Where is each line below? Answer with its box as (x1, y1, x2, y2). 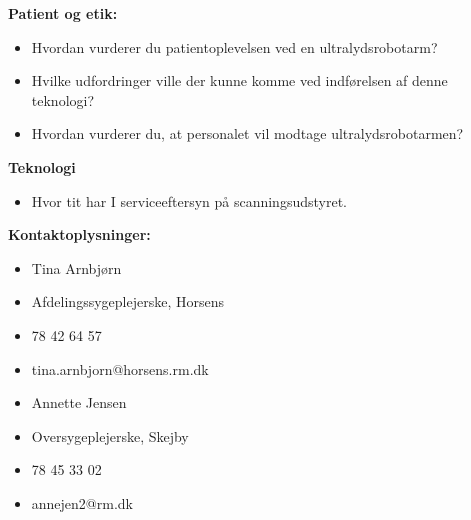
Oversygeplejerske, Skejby (31, 425, 189, 446)
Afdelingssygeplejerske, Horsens (31, 291, 224, 312)
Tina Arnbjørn (31, 257, 122, 278)
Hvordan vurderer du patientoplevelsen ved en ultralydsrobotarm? (31, 36, 438, 57)
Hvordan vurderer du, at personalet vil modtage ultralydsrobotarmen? (31, 123, 464, 144)
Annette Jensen (31, 392, 127, 413)
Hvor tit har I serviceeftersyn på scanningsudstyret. (31, 190, 347, 211)
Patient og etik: (8, 3, 118, 23)
